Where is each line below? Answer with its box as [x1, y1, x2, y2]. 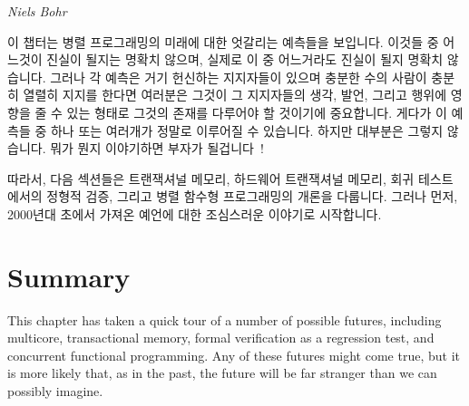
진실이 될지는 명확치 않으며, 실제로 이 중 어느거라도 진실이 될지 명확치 [46, 50, 444, 69]
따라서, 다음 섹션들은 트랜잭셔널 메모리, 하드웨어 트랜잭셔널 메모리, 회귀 [7, 169, 415, 188]
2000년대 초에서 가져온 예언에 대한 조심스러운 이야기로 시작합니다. [7, 204, 382, 223]
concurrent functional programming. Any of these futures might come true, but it [7, 345, 460, 364]
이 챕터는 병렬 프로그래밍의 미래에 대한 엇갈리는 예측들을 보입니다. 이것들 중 [7, 32, 439, 51]
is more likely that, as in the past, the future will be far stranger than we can [7, 363, 437, 382]
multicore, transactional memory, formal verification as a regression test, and [7, 328, 435, 347]
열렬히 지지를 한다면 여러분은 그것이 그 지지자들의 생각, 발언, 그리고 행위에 [23, 85, 447, 104]
